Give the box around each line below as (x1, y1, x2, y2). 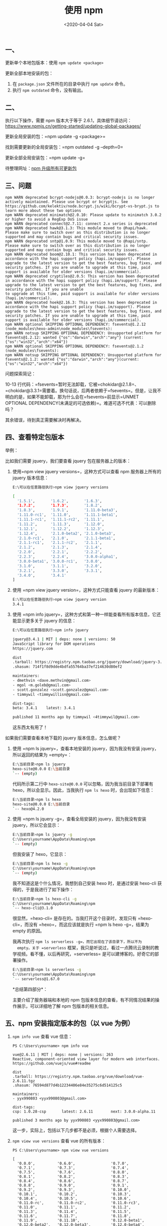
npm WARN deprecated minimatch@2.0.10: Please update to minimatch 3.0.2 (5, 212, 162, 218)
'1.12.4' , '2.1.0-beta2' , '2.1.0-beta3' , (17, 531, 116, 536)
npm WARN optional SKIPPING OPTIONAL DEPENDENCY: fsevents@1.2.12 (5, 322, 146, 327)
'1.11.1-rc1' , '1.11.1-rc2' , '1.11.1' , (17, 517, 105, 522)
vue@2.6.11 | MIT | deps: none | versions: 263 (12, 1052, 113, 1057)
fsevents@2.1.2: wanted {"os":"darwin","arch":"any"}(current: (5, 357, 140, 362)
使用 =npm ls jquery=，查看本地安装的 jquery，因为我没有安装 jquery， (12, 746, 159, 752)
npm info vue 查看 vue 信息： (12, 1033, 73, 1039)
